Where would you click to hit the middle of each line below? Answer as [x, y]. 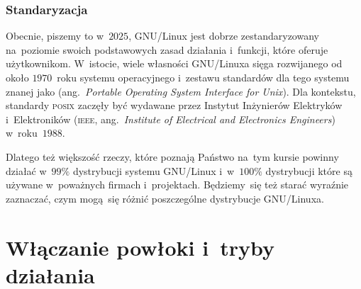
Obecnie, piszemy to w [55, 36]
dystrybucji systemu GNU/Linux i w [154, 170]
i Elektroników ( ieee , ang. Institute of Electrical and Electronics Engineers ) [171, 119]
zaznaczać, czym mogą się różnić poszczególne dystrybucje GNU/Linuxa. [165, 198]
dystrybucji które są [309, 170]
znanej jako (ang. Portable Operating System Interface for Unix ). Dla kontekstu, [181, 91]
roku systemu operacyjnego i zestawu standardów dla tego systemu [203, 77]
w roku [22, 133]
